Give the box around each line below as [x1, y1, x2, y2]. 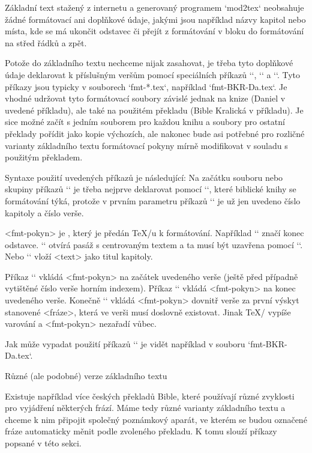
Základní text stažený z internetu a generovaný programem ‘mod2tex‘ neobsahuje [5, 1, 304, 13]
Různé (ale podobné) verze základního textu [5, 369, 167, 382]
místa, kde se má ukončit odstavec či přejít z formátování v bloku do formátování [5, 25, 304, 37]
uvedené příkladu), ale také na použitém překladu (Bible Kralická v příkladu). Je [5, 103, 304, 116]
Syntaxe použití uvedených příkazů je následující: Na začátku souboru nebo [5, 171, 283, 183]
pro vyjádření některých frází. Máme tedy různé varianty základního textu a [5, 401, 286, 414]
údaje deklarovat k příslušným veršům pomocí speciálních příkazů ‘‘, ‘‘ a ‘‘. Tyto [5, 68, 301, 81]
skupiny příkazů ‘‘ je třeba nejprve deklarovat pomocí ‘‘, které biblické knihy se [5, 183, 296, 195]
